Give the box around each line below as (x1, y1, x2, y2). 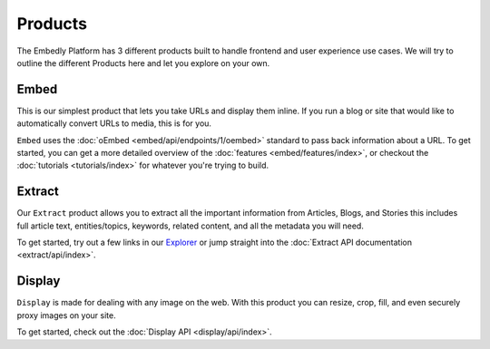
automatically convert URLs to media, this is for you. (16, 118, 212, 129)
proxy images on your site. (16, 309, 117, 321)
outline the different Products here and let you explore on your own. (16, 57, 270, 68)
